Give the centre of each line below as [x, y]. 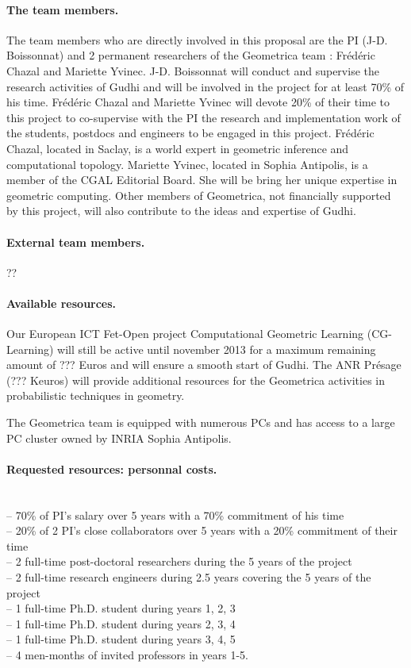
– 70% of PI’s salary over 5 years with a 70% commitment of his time [175, 514]
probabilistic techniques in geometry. [96, 395]
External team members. [76, 242]
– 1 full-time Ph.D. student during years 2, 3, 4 [121, 623]
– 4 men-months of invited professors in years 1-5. [127, 655]
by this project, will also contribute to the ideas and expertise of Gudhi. [181, 211]
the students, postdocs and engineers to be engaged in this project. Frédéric [190, 133]
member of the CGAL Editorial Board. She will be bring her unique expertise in [202, 180]
